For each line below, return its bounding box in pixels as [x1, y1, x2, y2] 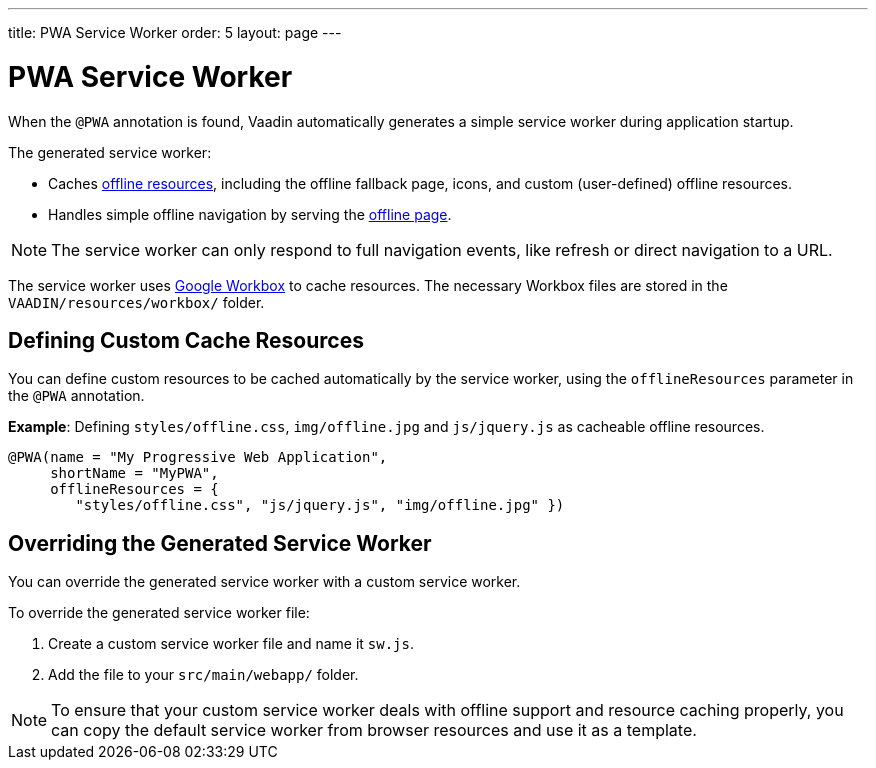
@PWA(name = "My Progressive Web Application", [8, 449, 388, 466]
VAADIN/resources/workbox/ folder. [8, 293, 265, 311]
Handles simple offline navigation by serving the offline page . [48, 205, 452, 223]
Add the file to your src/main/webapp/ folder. [48, 666, 359, 684]
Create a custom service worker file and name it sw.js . [48, 635, 415, 653]
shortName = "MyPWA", [50, 465, 219, 482]
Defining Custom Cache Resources [8, 327, 364, 353]
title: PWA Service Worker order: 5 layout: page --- [8, 24, 342, 41]
